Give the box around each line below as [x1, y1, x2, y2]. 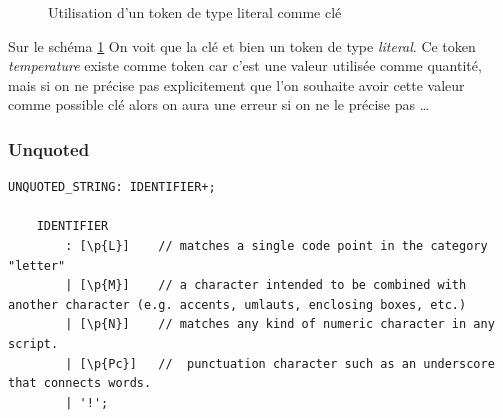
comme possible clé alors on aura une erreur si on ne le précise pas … [8, 94, 430, 115]
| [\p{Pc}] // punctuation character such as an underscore [65, 356, 495, 371]
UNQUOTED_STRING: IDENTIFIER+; [8, 180, 216, 195]
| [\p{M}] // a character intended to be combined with [65, 278, 467, 293]
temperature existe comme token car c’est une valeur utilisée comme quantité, [8, 55, 482, 76]
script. [8, 336, 59, 351]
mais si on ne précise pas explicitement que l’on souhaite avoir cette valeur [8, 74, 465, 95]
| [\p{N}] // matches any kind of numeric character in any [65, 317, 495, 332]
